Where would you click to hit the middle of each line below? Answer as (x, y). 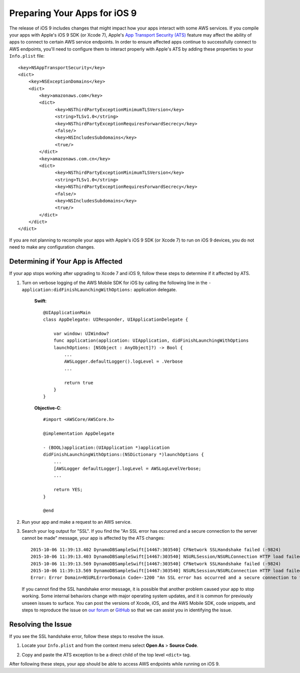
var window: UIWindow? (81, 333)
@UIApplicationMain (67, 312)
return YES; (68, 490)
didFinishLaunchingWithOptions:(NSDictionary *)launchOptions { (124, 455)
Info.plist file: (27, 56)
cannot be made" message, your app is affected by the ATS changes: (93, 538)
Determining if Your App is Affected (66, 261)
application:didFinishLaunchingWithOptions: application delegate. (99, 289)
